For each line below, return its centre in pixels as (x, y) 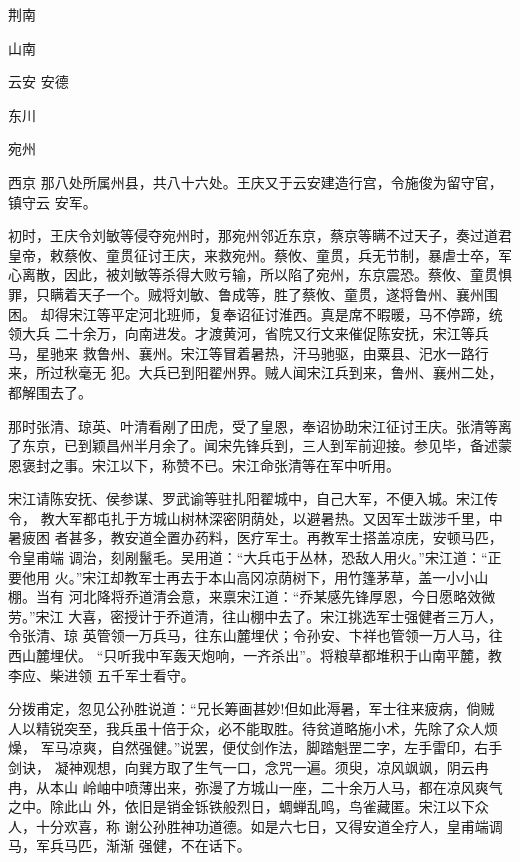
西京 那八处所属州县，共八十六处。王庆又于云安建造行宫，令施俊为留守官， (255, 181)
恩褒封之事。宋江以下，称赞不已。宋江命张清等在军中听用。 (204, 464)
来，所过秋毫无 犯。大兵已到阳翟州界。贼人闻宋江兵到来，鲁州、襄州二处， (255, 372)
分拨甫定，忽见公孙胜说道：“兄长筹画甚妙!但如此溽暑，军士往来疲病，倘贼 (251, 708)
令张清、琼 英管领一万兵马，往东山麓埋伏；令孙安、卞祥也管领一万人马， (248, 635)
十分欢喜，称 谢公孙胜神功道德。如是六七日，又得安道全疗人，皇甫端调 (269, 825)
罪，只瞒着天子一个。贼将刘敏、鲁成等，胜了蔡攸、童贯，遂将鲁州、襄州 (246, 293)
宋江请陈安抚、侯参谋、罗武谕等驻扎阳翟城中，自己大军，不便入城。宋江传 (253, 498)
